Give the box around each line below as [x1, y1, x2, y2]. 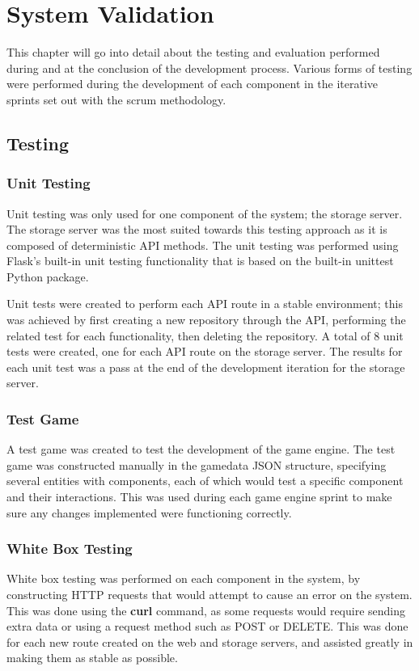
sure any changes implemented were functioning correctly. [6, 504, 292, 521]
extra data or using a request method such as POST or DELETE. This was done [6, 618, 408, 635]
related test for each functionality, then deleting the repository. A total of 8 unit [6, 327, 404, 344]
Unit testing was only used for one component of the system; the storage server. [6, 205, 403, 222]
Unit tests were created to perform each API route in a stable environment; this [6, 295, 403, 312]
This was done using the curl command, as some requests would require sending [6, 601, 406, 618]
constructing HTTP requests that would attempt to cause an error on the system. [6, 586, 413, 603]
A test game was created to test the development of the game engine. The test [6, 441, 396, 458]
